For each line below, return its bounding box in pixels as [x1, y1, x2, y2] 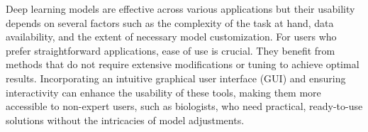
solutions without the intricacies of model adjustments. [6, 112, 245, 127]
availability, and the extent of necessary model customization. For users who [6, 29, 337, 44]
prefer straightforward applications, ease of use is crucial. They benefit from [6, 43, 335, 57]
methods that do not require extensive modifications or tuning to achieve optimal [6, 57, 359, 72]
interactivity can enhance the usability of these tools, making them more [6, 84, 321, 99]
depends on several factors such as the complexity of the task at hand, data [6, 15, 334, 30]
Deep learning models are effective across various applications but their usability [6, 1, 355, 16]
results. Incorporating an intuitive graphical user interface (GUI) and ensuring [6, 70, 346, 85]
